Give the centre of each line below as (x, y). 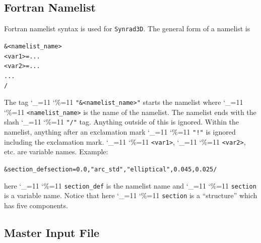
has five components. (36, 205)
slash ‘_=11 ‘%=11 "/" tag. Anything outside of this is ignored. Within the (122, 122)
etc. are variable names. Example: (56, 151)
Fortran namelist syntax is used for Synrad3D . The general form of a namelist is (127, 28)
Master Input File (52, 232)
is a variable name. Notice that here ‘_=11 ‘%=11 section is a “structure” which (131, 195)
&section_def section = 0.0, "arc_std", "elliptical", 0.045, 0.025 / (111, 170)
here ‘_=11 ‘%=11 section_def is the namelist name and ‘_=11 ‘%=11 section (130, 185)
